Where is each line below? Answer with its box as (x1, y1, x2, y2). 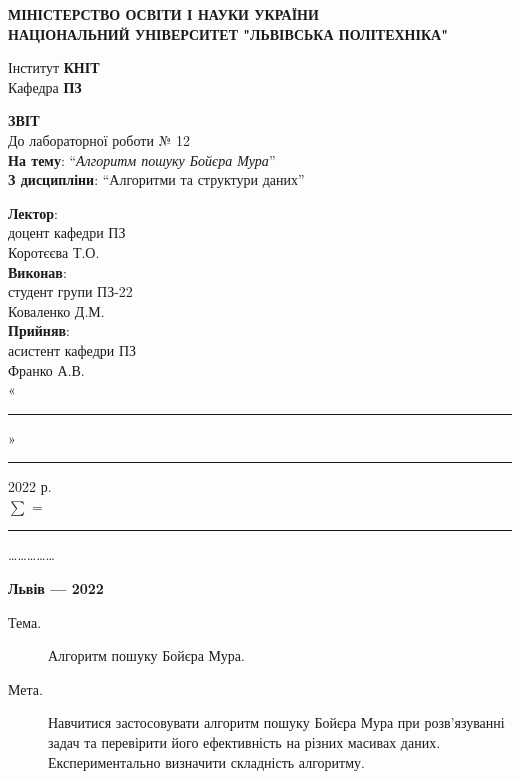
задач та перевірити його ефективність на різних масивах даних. (48, 732, 441, 753)
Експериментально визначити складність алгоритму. (48, 751, 365, 772)
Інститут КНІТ (8, 57, 100, 78)
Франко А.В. (8, 359, 85, 380)
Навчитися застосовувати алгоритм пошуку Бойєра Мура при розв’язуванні (48, 712, 505, 733)
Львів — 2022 (8, 578, 104, 599)
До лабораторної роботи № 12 (8, 129, 191, 150)
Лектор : (8, 202, 59, 223)
